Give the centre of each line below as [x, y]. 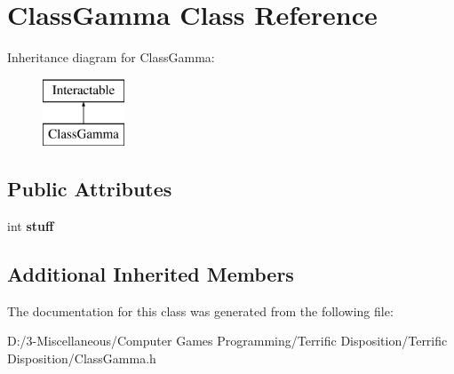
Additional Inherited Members [151, 274]
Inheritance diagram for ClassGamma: [111, 57]
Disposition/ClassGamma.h [82, 358]
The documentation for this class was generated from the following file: [200, 310]
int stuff [31, 226]
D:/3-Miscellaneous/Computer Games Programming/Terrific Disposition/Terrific [227, 341]
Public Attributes [90, 189]
